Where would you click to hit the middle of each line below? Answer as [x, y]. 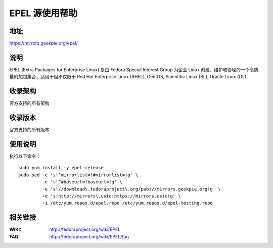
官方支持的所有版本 [29, 130]
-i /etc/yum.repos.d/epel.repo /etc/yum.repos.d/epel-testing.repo [128, 203]
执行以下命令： [25, 156]
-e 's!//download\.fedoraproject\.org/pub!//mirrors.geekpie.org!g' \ [131, 189]
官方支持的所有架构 [29, 103]
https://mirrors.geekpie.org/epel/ [43, 43]
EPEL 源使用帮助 [43, 13]
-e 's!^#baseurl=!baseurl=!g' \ [82, 182]
